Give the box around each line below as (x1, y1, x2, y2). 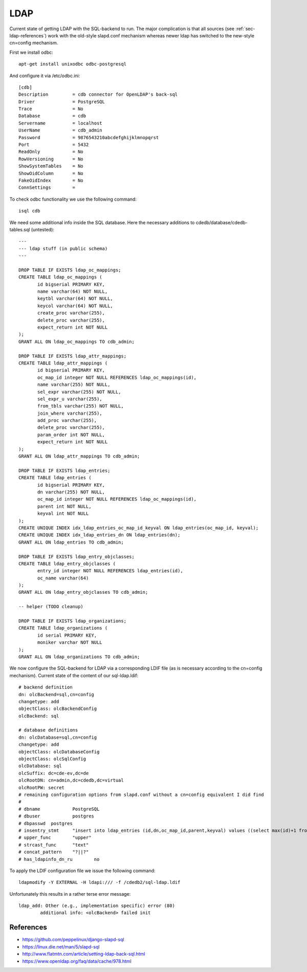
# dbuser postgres (18, 813, 95, 819)
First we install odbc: (9, 49, 53, 55)
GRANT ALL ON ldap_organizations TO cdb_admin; (18, 654, 140, 660)
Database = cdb (18, 113, 86, 119)
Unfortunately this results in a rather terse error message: (9, 891, 131, 897)
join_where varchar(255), (37, 410, 102, 416)
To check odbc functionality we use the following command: (9, 196, 137, 202)
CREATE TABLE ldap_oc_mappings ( (18, 274, 102, 280)
